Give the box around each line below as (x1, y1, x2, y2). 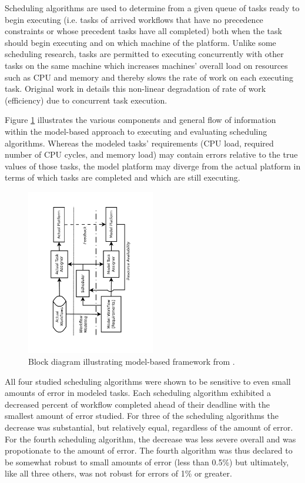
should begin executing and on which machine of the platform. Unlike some (5, 36, 276, 48)
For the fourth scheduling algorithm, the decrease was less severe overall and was (5, 432, 296, 445)
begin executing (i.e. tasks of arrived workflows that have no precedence (5, 13, 263, 25)
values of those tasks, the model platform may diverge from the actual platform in (5, 159, 301, 172)
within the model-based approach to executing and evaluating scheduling (5, 125, 267, 137)
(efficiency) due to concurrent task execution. (5, 94, 167, 106)
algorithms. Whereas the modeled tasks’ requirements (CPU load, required (5, 136, 274, 149)
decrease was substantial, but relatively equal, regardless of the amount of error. (5, 421, 293, 433)
